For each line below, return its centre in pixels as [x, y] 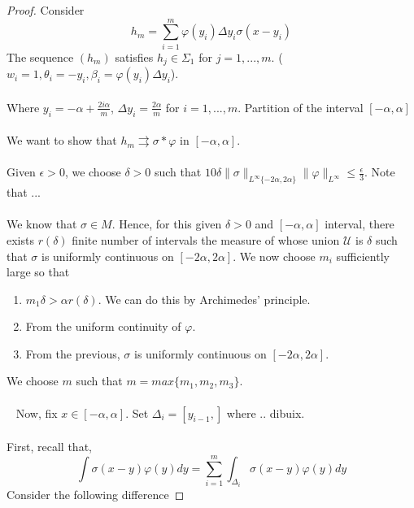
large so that [38, 272]
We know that [42, 224]
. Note [380, 172]
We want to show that [62, 140]
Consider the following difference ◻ [96, 495]
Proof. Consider [46, 10]
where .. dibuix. [266, 412]
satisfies [134, 56]
